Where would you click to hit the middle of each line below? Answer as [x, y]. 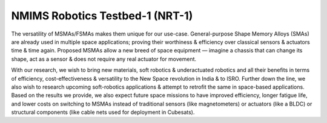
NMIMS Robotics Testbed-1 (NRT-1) [102, 16]
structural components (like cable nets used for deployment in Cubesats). [103, 112]
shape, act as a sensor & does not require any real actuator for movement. [104, 59]
